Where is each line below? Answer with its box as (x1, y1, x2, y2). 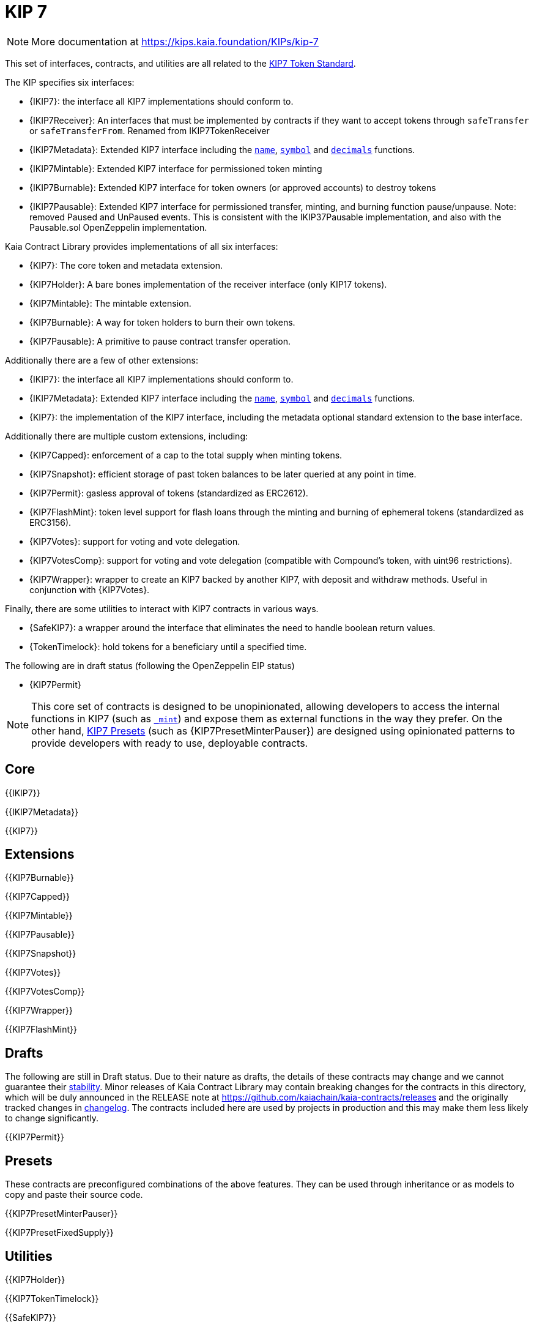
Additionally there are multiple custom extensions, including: (5, 430, 248, 441)
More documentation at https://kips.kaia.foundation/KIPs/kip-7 (31, 35, 319, 48)
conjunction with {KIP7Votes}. (29, 584, 150, 595)
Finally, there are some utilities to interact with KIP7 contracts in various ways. (5, 603, 319, 614)
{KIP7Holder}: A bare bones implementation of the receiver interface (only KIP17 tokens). (29, 278, 387, 290)
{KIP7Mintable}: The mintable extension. (29, 297, 191, 308)
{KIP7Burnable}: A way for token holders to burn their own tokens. (29, 316, 295, 327)
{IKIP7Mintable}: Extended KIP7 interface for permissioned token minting (29, 163, 322, 174)
